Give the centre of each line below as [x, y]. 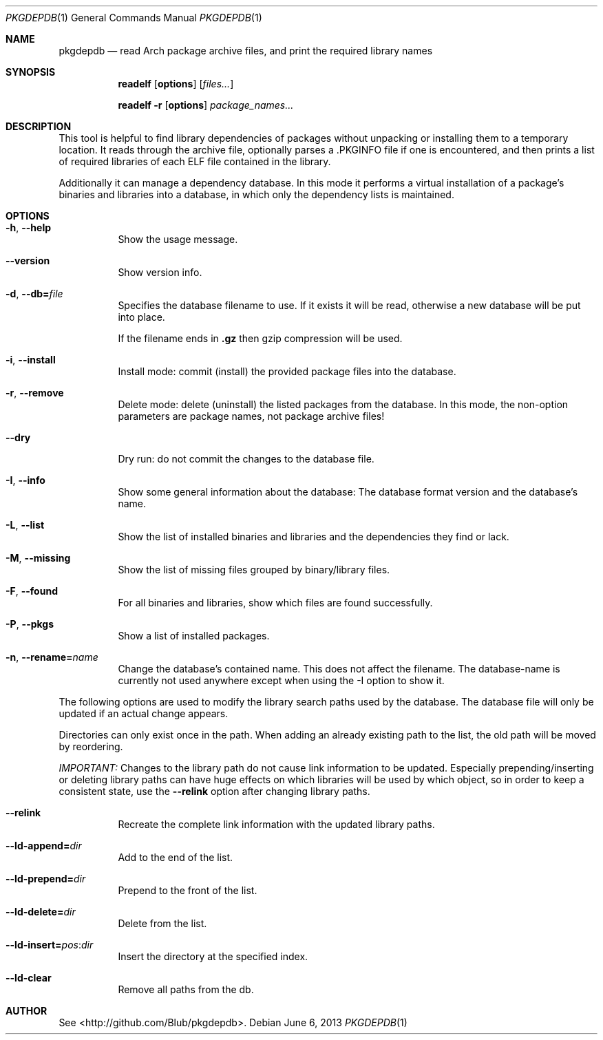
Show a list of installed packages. [194, 636]
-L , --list [25, 525]
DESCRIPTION [39, 126]
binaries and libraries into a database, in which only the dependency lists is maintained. [256, 194]
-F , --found [32, 591]
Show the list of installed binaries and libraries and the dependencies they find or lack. [314, 537]
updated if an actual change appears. [144, 713]
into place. [141, 317]
